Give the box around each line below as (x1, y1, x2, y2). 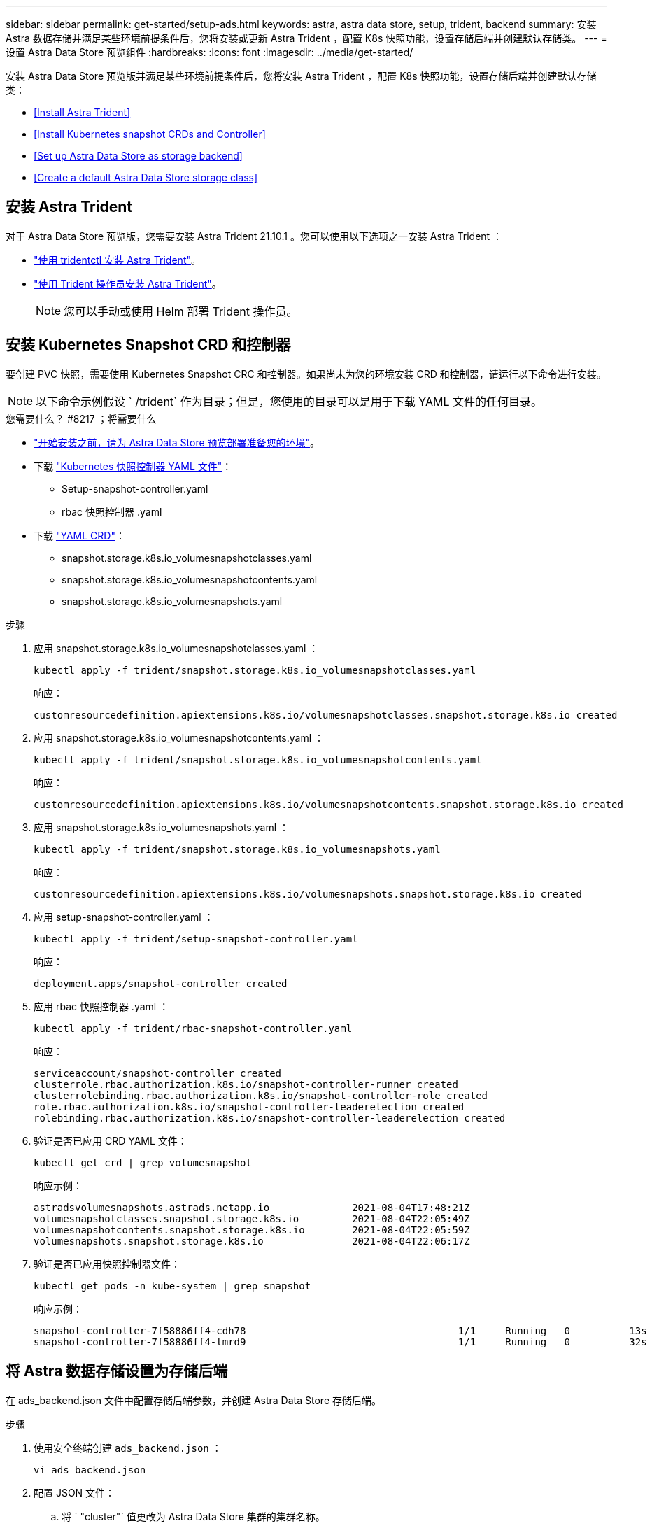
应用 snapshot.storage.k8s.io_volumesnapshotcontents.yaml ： (34, 731, 325, 744)
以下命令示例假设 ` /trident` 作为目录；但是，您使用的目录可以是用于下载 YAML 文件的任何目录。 (36, 394, 542, 409)
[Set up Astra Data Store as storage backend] (34, 150, 243, 162)
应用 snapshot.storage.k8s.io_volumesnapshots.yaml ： (34, 821, 290, 833)
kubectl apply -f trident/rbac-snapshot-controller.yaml (34, 1022, 353, 1034)
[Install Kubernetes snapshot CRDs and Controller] (34, 128, 266, 140)
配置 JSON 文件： (34, 1486, 115, 1499)
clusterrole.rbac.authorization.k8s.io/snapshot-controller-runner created (34, 1078, 458, 1090)
